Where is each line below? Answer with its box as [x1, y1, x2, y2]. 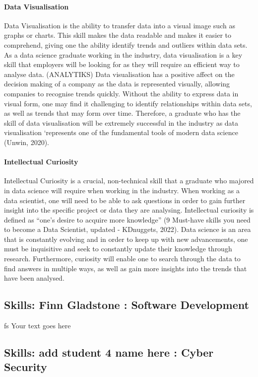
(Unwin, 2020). [4, 137, 50, 147]
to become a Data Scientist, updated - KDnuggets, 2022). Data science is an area [4, 224, 251, 234]
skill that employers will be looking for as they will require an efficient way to [4, 59, 240, 70]
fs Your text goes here [4, 320, 71, 331]
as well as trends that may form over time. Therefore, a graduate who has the [4, 108, 241, 118]
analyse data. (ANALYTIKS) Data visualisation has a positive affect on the [4, 69, 235, 79]
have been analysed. [4, 273, 64, 283]
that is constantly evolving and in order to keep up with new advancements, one [4, 233, 248, 244]
